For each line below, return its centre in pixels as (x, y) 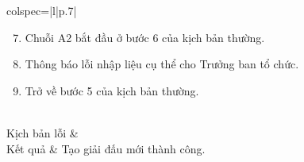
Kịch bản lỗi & (42, 132)
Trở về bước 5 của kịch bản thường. (112, 90)
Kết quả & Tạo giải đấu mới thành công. (106, 148)
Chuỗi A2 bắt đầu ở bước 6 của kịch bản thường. (145, 37)
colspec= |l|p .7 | (42, 10)
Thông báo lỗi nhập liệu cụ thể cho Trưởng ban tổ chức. (162, 64)
